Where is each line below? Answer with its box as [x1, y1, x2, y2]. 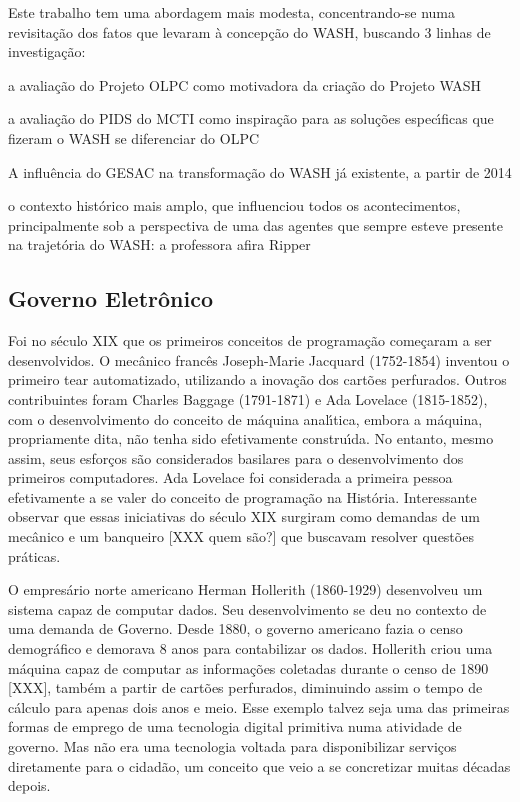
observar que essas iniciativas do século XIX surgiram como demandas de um [8, 506, 481, 527]
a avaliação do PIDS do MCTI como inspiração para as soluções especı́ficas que [8, 108, 494, 129]
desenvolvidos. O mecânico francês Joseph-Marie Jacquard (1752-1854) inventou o [8, 349, 510, 370]
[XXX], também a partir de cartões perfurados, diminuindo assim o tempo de [8, 677, 483, 698]
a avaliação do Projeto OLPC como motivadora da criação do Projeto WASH [8, 74, 482, 95]
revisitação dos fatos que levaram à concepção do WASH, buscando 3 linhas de [8, 21, 491, 42]
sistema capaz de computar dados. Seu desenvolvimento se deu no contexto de [8, 598, 487, 619]
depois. [8, 775, 51, 796]
